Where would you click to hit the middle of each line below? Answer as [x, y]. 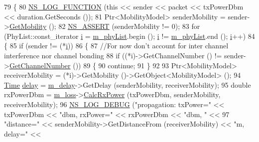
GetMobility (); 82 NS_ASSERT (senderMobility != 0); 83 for [105, 26]
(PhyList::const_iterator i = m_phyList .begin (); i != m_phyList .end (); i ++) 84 [129, 36]
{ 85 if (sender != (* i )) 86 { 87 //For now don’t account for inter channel [116, 46]
